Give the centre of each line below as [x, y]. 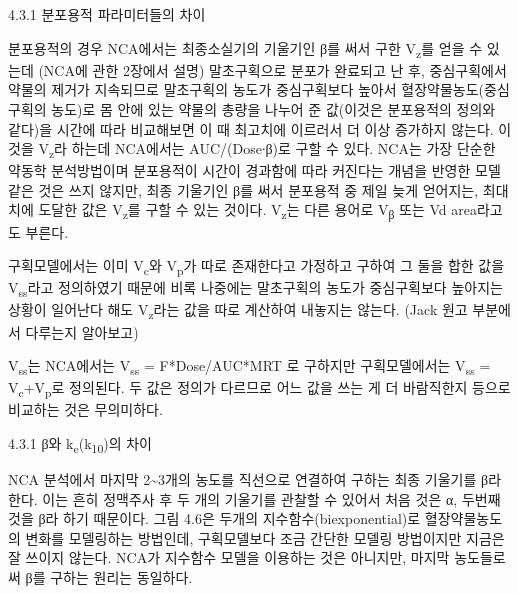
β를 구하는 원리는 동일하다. [109, 577]
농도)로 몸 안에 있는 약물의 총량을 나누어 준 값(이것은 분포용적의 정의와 [273, 108]
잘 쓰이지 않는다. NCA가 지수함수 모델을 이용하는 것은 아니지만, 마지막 [229, 557]
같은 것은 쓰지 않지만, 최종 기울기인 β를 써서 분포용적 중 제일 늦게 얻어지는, [243, 189]
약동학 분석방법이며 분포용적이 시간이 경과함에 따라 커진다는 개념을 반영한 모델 [254, 170]
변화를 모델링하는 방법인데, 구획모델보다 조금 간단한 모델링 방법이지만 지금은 [265, 537]
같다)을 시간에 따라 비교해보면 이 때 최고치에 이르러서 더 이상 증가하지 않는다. [251, 128]
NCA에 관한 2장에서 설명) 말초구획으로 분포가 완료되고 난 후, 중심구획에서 [275, 69]
